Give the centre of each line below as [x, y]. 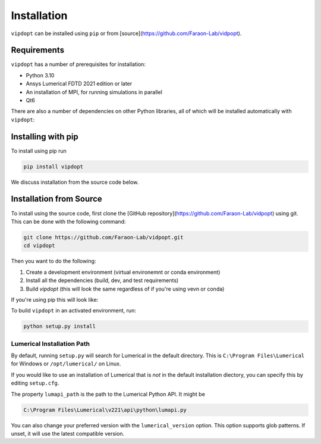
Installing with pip [45, 137]
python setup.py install [60, 326]
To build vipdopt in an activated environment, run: [73, 311]
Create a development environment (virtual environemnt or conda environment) [123, 272]
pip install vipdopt [53, 166]
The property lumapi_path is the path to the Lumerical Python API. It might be [108, 394]
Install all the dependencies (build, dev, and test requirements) [102, 280]
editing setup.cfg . [35, 383]
